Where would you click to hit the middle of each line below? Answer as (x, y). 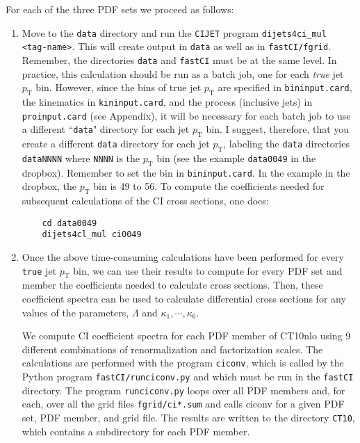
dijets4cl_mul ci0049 (92, 235)
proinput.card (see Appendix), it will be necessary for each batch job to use (186, 115)
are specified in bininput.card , (285, 87)
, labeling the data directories (286, 144)
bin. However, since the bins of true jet (118, 87)
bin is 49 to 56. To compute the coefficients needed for (209, 186)
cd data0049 (69, 223)
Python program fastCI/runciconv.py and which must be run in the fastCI (188, 377)
